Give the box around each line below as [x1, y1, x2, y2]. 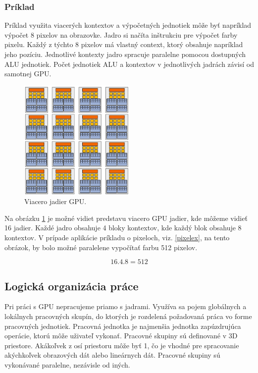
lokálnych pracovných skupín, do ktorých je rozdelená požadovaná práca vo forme [4, 311, 252, 321]
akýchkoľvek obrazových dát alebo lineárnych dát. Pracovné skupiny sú [4, 350, 220, 360]
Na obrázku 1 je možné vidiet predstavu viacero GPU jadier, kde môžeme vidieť [4, 213, 248, 223]
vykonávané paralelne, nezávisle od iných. [4, 359, 130, 370]
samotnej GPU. [4, 68, 52, 79]
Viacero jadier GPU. [24, 196, 87, 207]
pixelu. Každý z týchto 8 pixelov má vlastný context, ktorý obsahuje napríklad [4, 39, 243, 50]
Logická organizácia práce [4, 278, 139, 293]
